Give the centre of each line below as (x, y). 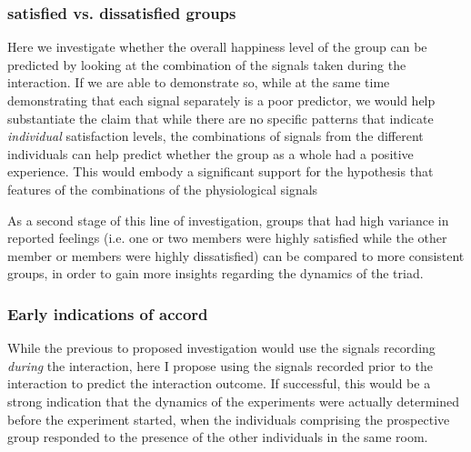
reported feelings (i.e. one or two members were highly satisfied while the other (227, 238)
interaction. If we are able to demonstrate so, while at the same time (199, 82)
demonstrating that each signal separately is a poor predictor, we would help (221, 100)
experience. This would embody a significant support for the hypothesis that (220, 171)
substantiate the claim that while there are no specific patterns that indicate (220, 118)
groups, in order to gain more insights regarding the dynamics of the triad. (215, 273)
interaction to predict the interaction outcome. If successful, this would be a (219, 383)
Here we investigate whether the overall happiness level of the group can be (217, 47)
